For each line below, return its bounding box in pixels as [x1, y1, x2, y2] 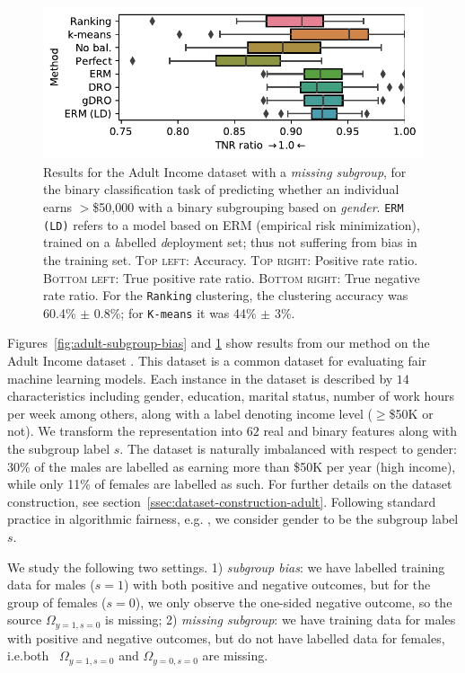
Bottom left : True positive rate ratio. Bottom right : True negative [43, 268, 420, 287]
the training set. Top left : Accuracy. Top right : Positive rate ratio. [43, 250, 418, 269]
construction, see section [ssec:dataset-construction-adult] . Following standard [7, 491, 436, 510]
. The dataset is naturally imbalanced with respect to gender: [119, 439, 457, 458]
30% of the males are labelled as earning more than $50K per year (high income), [7, 456, 456, 475]
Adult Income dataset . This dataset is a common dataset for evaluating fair [7, 351, 427, 370]
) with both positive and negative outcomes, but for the [123, 575, 431, 594]
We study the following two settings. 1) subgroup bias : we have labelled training [7, 557, 445, 576]
